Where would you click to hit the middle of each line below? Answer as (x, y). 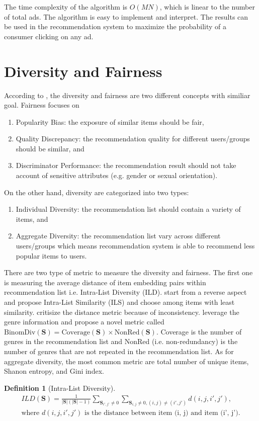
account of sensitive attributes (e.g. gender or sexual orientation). (117, 175)
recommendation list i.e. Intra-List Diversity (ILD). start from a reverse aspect (125, 292)
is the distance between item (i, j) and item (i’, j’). (162, 413)
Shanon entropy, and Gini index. (54, 371)
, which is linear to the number (207, 7)
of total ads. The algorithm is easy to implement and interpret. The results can (126, 16)
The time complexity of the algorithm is (66, 7)
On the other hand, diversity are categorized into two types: (97, 192)
